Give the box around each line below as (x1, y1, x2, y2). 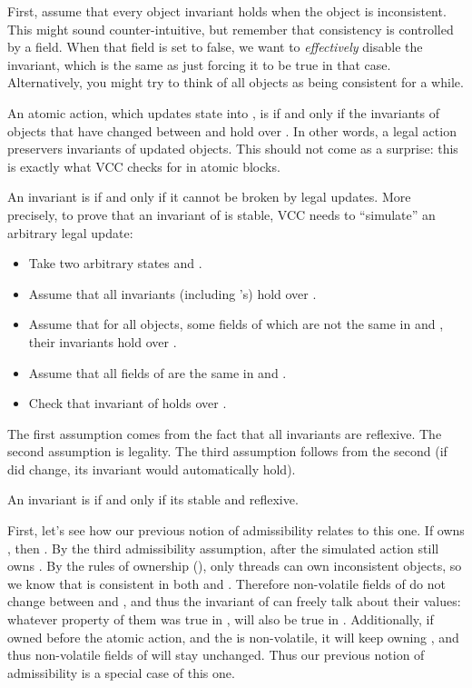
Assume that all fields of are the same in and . (28, 363, 287, 382)
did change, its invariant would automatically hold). (7, 459, 296, 478)
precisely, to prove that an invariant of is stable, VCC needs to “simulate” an (7, 204, 436, 224)
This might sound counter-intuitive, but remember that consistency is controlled (7, 19, 454, 38)
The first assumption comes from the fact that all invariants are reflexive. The (7, 424, 442, 443)
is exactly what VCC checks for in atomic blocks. (7, 156, 280, 175)
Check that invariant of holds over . (28, 394, 227, 413)
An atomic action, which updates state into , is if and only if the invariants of (7, 103, 439, 122)
